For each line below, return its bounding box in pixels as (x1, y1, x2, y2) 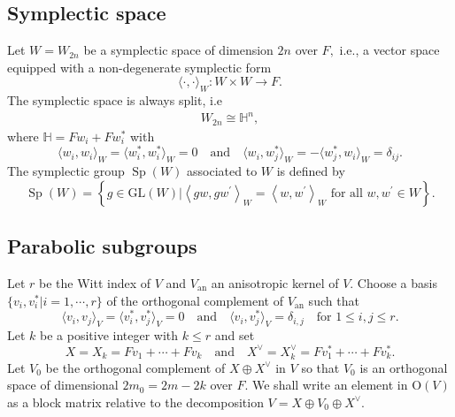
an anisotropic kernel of (211, 274, 339, 292)
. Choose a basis (350, 274, 437, 292)
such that (308, 291, 359, 309)
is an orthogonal (359, 358, 448, 376)
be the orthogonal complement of (45, 358, 226, 376)
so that (301, 358, 340, 376)
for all (330, 186, 363, 200)
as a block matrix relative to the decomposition (7, 392, 264, 411)
